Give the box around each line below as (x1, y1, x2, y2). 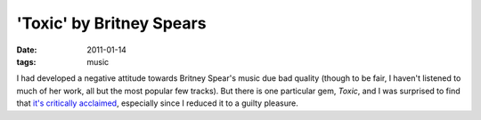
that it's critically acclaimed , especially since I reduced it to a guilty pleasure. (16, 98, 298, 108)
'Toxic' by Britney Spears (16, 13, 207, 33)
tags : (16, 56, 37, 67)
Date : (16, 44, 37, 55)
